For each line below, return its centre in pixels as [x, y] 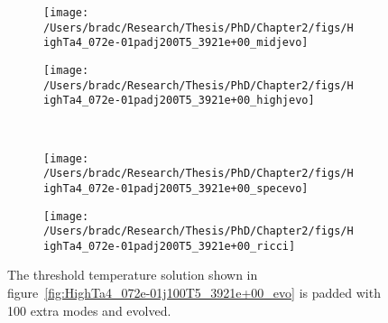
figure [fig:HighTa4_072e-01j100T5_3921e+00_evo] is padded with [194, 293]
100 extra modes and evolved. [89, 310]
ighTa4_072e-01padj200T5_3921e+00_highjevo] [179, 101]
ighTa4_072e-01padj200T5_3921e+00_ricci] [170, 246]
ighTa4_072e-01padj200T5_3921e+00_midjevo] [176, 43]
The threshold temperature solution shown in [133, 275]
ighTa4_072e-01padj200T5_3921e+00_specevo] [176, 188]
